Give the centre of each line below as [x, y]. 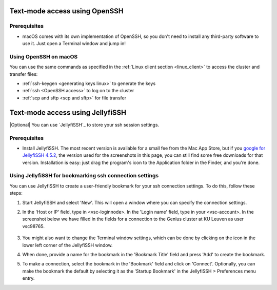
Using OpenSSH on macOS [44, 56]
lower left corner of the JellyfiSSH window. [67, 245]
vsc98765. [33, 226]
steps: [16, 193]
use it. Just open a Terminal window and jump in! [74, 44]
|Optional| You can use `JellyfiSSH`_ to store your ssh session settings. [84, 125]
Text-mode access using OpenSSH [66, 11]
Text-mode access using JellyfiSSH [68, 112]
